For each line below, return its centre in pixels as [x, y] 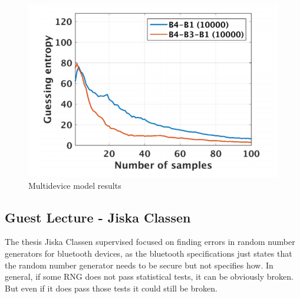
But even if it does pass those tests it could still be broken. [111, 288]
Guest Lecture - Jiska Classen [98, 217]
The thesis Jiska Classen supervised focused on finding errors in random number [150, 242]
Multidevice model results [75, 185]
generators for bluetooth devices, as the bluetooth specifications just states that [149, 253]
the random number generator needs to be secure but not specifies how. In [139, 265]
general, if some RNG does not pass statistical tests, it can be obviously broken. [149, 276]
